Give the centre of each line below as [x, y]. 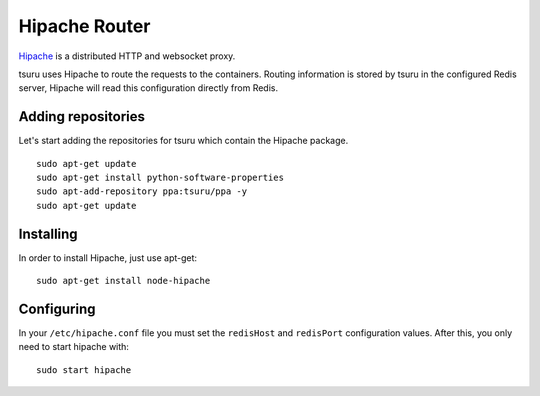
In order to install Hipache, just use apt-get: [108, 257]
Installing [48, 233]
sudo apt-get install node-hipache [123, 281]
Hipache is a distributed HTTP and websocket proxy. [127, 56]
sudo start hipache [84, 369]
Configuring [57, 308]
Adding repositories [81, 116]
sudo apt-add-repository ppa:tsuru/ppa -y [142, 191]
